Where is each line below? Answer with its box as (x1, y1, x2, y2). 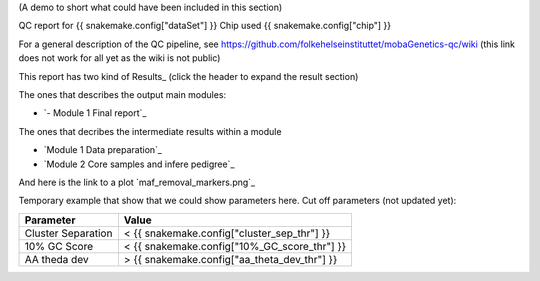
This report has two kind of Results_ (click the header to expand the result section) (18, 70, 359, 82)
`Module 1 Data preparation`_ (43, 144, 162, 156)
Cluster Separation (24, 226, 113, 240)
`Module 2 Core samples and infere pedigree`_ (43, 158, 235, 170)
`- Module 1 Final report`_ (43, 107, 147, 119)
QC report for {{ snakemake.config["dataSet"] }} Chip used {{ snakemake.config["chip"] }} (18, 20, 392, 32)
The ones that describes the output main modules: (18, 88, 227, 100)
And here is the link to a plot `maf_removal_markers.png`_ (18, 176, 255, 188)
